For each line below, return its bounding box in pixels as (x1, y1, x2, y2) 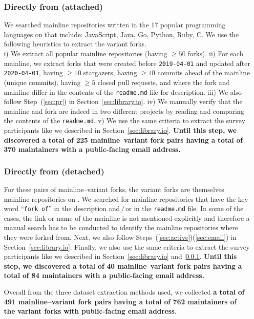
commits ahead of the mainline (157, 67, 250, 78)
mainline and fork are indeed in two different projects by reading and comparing (4, 106, 244, 116)
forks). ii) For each (188, 48, 243, 58)
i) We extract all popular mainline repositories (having (4, 48, 168, 58)
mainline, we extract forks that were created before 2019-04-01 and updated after (4, 58, 250, 68)
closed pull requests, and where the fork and (97, 77, 230, 87)
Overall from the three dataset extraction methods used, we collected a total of (4, 287, 245, 297)
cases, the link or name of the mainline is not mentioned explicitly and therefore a (4, 213, 250, 223)
